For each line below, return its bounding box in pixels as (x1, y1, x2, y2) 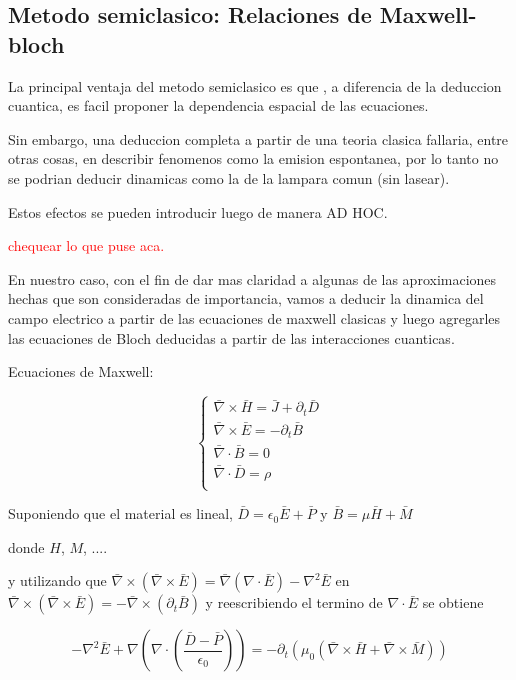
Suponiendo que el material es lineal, (8, 503, 233, 524)
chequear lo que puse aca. (8, 235, 165, 256)
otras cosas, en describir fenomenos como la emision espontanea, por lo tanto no (8, 148, 499, 169)
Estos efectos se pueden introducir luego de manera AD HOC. (8, 201, 388, 222)
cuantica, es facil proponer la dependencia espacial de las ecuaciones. (8, 95, 429, 116)
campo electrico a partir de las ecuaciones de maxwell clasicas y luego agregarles (8, 307, 501, 328)
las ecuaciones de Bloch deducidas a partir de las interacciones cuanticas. (8, 327, 455, 348)
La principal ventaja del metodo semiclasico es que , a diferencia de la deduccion (8, 75, 502, 96)
